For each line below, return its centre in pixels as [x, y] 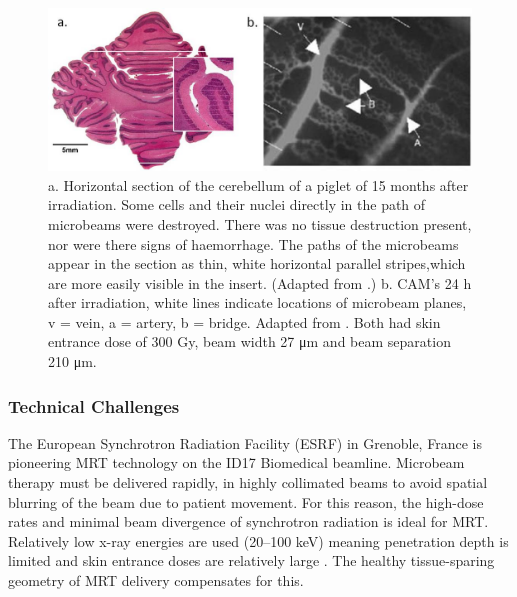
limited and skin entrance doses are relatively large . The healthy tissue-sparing [251, 560]
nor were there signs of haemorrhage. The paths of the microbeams [253, 243]
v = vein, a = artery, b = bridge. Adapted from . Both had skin [244, 321]
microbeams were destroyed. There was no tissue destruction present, [260, 223]
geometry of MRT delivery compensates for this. [156, 580]
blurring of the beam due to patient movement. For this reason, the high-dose [246, 501]
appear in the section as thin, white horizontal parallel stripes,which [257, 263]
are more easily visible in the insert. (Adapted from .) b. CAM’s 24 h [260, 282]
